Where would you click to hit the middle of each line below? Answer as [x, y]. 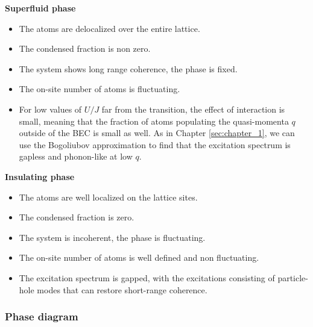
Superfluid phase [40, 8]
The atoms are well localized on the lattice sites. [108, 197]
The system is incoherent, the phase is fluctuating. [112, 237]
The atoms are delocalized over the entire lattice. [109, 28]
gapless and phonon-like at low [76, 156]
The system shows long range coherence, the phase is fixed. [128, 68]
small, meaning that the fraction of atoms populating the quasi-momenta [154, 121]
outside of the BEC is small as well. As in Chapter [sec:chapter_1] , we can [157, 133]
